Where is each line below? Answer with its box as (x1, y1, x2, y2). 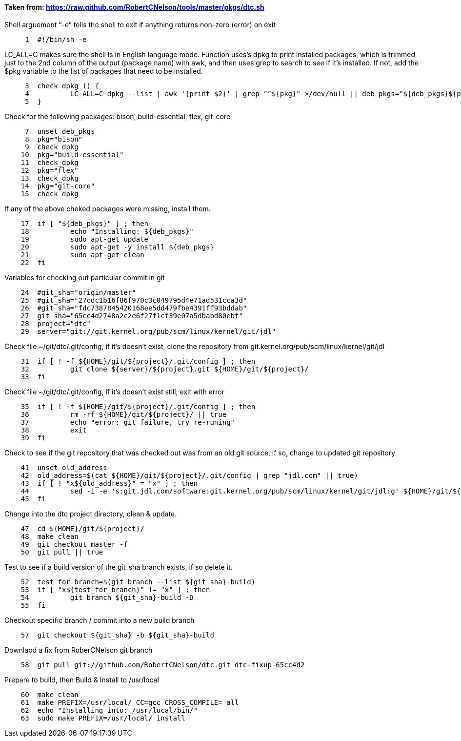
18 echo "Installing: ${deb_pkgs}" (20, 227, 194, 235)
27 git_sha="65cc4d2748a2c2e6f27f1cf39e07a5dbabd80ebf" (20, 311, 243, 320)
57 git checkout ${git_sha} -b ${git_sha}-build (20, 631, 214, 639)
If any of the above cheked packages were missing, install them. (4, 204, 211, 213)
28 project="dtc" (20, 319, 91, 328)
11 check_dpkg (20, 158, 79, 166)
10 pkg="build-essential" (20, 150, 124, 159)
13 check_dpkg (20, 174, 79, 182)
